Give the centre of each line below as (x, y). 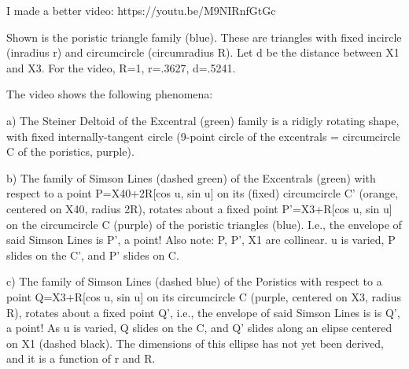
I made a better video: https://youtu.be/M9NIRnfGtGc (141, 10)
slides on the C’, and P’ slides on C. (93, 255)
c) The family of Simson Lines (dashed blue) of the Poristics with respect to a (194, 281)
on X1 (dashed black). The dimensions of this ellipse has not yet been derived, (195, 343)
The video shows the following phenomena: (110, 94)
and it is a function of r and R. (81, 358)
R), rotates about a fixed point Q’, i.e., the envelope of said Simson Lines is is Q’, (203, 312)
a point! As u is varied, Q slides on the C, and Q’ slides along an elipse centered (199, 328)
